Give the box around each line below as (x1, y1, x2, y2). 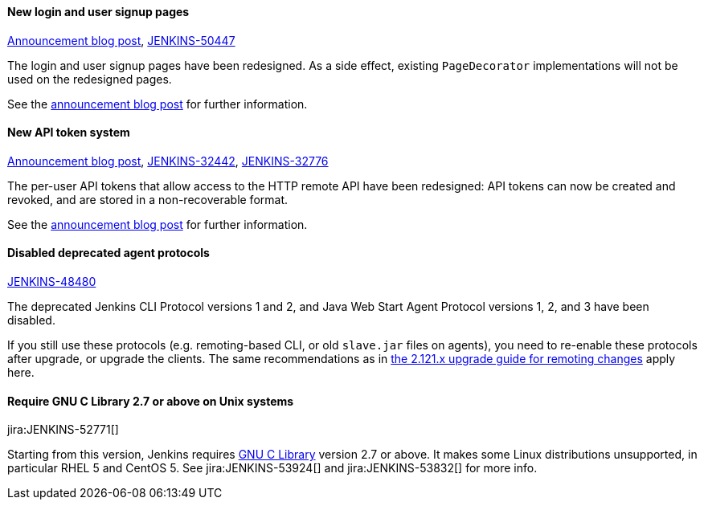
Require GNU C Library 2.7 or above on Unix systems (7, 394, 294, 408)
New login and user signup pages (7, 5, 190, 18)
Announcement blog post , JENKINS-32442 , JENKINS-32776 (7, 153, 329, 168)
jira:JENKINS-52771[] (7, 422, 119, 437)
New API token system (7, 125, 130, 140)
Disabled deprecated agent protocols (7, 246, 210, 260)
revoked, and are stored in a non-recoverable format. (7, 192, 289, 206)
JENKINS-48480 (7, 275, 96, 289)
